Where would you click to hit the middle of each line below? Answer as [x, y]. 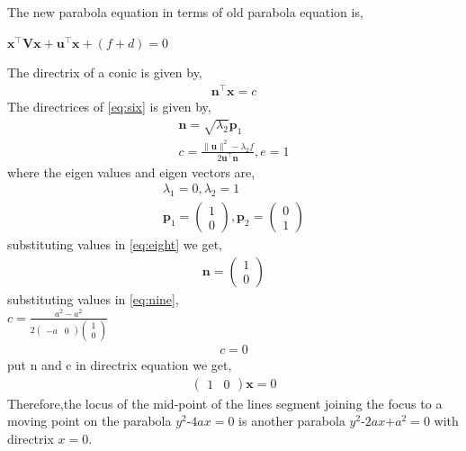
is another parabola [292, 421]
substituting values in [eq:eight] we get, [115, 244]
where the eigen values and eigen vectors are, [131, 171]
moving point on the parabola [90, 421]
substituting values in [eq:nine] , [93, 298]
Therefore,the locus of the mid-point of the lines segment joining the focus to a [225, 403]
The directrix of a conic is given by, [105, 72]
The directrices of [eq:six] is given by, [109, 106]
